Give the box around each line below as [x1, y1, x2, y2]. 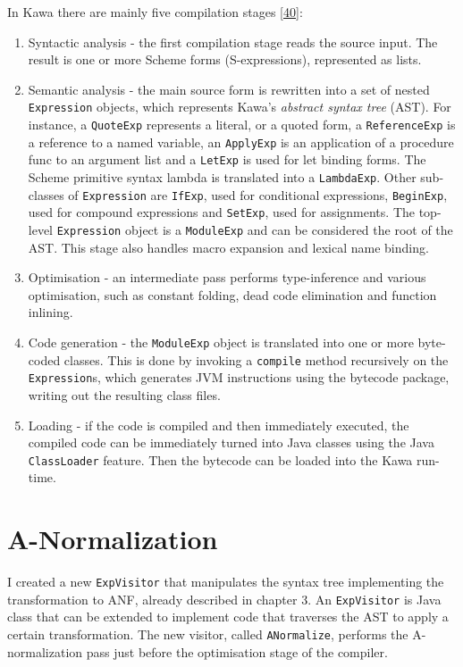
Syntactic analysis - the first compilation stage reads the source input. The [28, 32, 438, 51]
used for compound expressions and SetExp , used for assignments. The [28, 203, 415, 221]
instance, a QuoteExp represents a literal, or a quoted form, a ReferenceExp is [28, 115, 456, 134]
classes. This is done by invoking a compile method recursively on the [63, 350, 449, 369]
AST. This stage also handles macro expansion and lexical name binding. [28, 238, 429, 256]
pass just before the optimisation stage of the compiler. [86, 642, 388, 661]
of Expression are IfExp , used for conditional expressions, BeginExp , [68, 185, 448, 204]
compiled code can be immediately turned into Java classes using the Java [28, 433, 434, 452]
